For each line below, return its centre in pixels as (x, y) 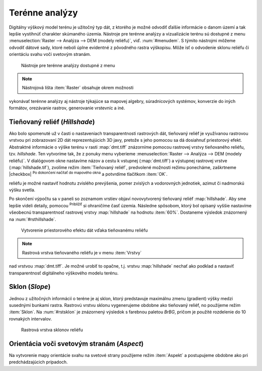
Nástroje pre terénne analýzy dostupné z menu (68, 65)
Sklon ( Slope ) (30, 287)
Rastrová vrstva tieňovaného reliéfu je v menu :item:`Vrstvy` (82, 253)
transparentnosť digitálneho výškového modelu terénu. (64, 273)
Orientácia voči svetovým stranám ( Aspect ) (76, 344)
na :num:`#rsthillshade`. (33, 219)
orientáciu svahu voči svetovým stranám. (50, 54)
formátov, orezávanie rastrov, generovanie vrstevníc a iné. (67, 108)
